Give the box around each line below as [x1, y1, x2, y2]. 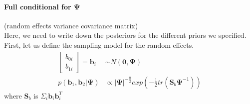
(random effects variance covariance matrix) [4, 20, 138, 30]
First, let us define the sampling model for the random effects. [4, 39, 194, 50]
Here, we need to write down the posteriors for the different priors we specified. [4, 30, 247, 40]
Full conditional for [4, 1, 71, 11]
